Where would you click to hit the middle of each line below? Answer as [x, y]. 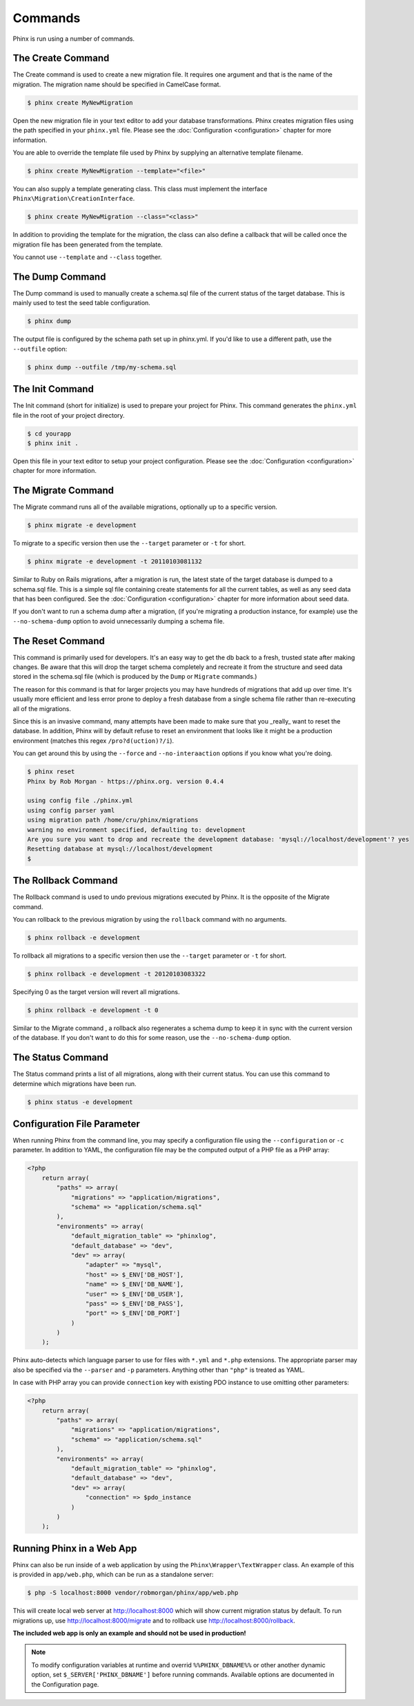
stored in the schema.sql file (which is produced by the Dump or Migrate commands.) [135, 677]
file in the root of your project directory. [69, 415]
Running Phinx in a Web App [75, 1548]
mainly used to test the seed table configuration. [82, 303]
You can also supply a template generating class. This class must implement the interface [140, 188]
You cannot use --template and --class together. [87, 257]
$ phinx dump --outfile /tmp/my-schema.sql [102, 367]
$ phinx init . [53, 443]
